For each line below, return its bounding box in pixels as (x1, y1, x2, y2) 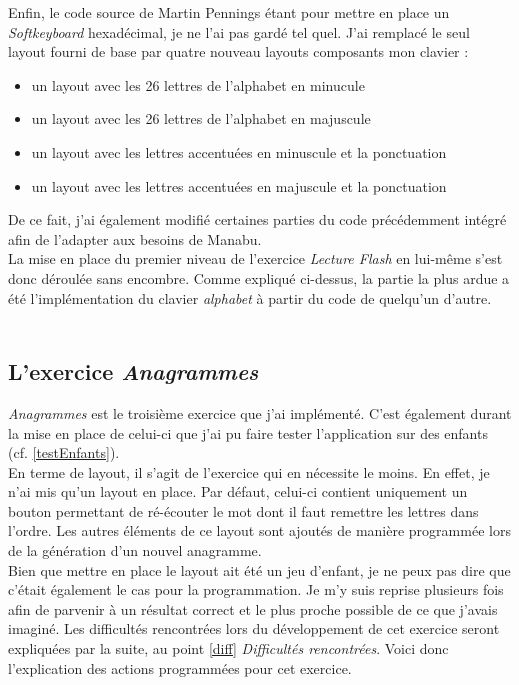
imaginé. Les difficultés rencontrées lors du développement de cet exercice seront (8, 618, 500, 639)
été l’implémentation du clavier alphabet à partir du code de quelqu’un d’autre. (8, 287, 492, 308)
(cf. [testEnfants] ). (8, 442, 120, 463)
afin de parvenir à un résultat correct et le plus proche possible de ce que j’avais (8, 598, 498, 619)
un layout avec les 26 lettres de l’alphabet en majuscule (31, 108, 371, 129)
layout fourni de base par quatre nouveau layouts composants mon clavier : (8, 41, 469, 62)
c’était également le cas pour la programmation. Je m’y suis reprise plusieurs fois (8, 579, 504, 600)
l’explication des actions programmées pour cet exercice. (8, 657, 352, 678)
